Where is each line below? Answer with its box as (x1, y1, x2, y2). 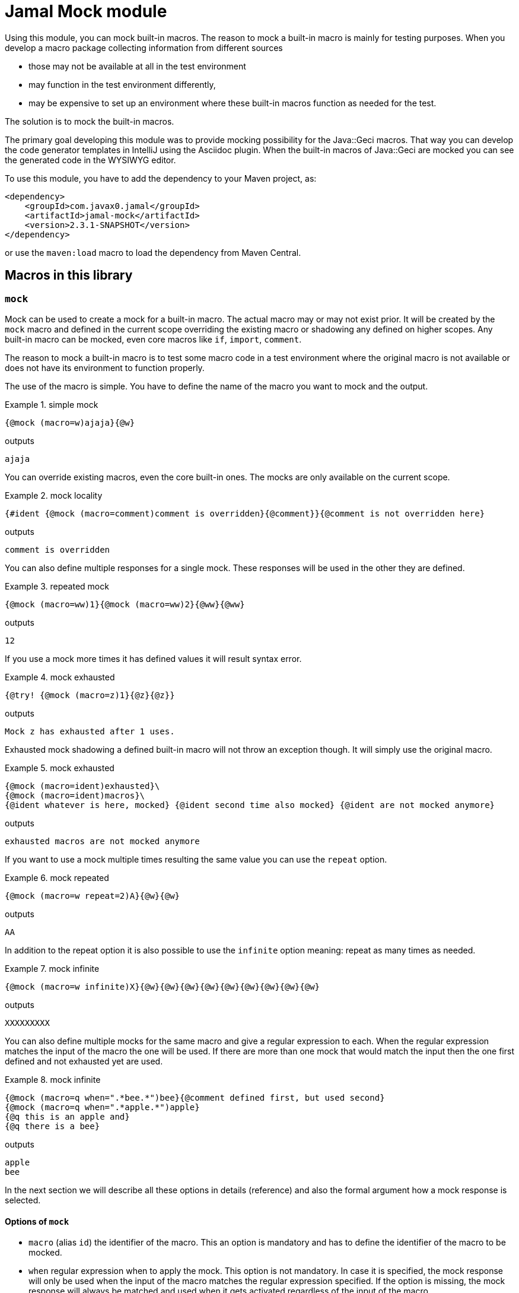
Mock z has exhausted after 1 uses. (5, 726, 175, 736)
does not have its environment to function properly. (5, 362, 205, 373)
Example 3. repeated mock (5, 581, 109, 591)
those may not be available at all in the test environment (28, 61, 246, 71)
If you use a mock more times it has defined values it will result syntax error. (5, 653, 302, 664)
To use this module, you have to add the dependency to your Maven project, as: (5, 173, 317, 183)
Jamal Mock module (5, 1, 167, 21)
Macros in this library (5, 268, 133, 283)
